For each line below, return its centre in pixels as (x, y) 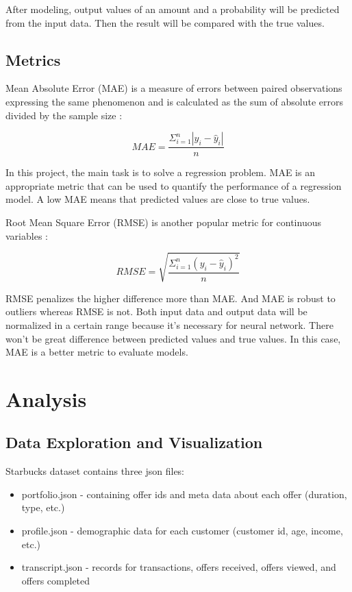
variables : (27, 235)
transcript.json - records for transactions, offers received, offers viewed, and (179, 567)
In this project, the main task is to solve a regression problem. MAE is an (160, 172)
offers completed (56, 580)
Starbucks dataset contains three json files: (95, 471)
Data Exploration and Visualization (134, 442)
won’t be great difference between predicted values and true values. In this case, (173, 338)
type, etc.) (43, 507)
